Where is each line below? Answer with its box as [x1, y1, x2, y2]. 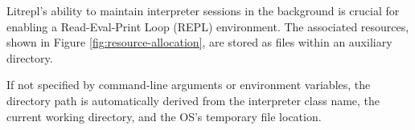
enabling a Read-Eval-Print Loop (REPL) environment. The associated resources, [6, 18, 409, 35]
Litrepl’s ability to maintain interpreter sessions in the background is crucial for [6, 2, 400, 18]
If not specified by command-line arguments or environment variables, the [6, 76, 371, 93]
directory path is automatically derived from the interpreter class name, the [6, 91, 380, 108]
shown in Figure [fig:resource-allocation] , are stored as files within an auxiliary [6, 34, 392, 51]
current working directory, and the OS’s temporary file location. [6, 108, 322, 124]
